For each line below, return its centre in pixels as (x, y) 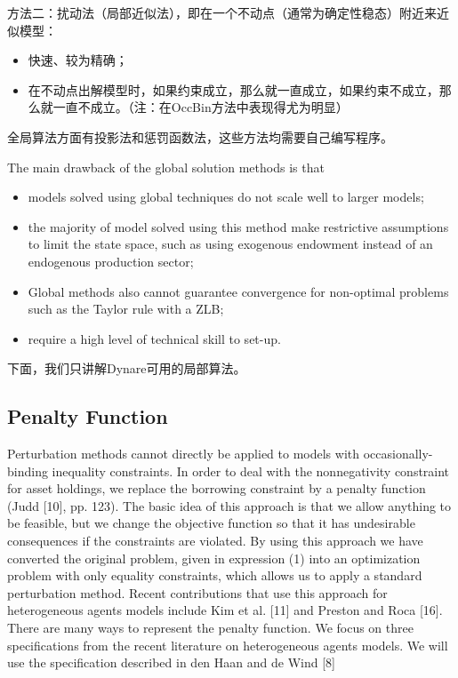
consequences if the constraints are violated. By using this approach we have (215, 541)
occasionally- (398, 454)
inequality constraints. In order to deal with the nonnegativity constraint (251, 471)
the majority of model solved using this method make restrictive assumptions (238, 226)
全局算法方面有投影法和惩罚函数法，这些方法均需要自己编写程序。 (200, 136)
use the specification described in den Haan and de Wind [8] (171, 662)
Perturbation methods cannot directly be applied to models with (184, 454)
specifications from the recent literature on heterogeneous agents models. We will (228, 645)
